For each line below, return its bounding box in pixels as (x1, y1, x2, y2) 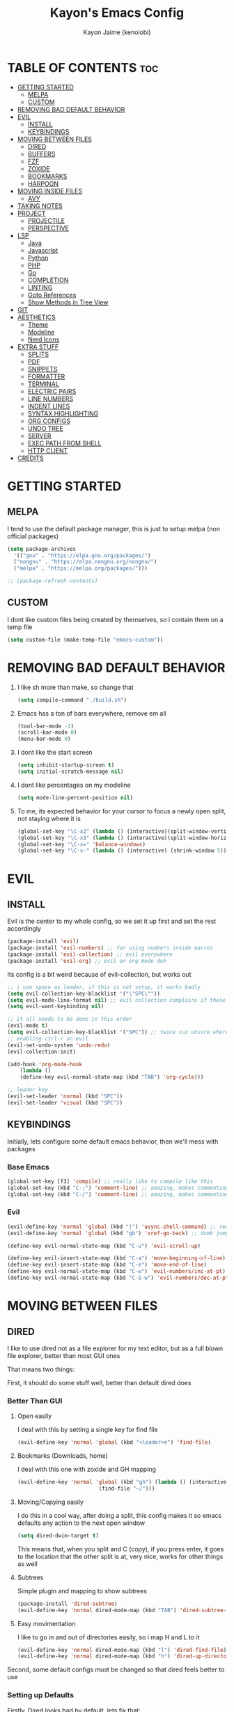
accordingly (7, 924, 42, 933)
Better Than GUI (7, 1396, 63, 1405)
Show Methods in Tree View (27, 298, 109, 307)
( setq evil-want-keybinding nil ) (7, 1003, 104, 1010)
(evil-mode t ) (7, 1022, 49, 1029)
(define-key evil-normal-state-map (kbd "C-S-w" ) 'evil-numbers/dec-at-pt (7, 1274, 229, 1282)
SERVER (27, 431, 52, 440)
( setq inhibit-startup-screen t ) (17, 762, 115, 769)
